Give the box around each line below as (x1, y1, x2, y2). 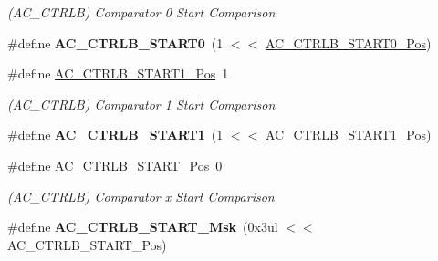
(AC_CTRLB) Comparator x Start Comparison (7, 186, 275, 205)
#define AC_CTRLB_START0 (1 (7, 33, 224, 52)
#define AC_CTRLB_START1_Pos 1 (7, 64, 229, 83)
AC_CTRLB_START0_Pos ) (265, 33, 432, 52)
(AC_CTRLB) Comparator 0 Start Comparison (7, 3, 276, 21)
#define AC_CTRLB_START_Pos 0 (7, 155, 223, 174)
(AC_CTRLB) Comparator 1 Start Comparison (7, 94, 276, 113)
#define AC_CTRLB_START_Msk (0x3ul (7, 217, 278, 236)
